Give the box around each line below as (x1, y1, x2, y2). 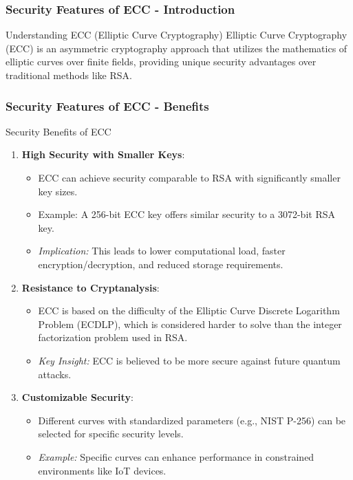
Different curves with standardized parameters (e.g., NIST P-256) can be (38, 413, 346, 427)
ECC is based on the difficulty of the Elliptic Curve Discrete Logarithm (38, 303, 340, 318)
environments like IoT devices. (38, 463, 167, 477)
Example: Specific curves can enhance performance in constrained (38, 449, 314, 463)
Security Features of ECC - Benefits (6, 97, 209, 114)
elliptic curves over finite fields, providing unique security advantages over (6, 54, 317, 69)
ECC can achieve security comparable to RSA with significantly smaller (38, 171, 341, 184)
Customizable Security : (21, 390, 133, 404)
